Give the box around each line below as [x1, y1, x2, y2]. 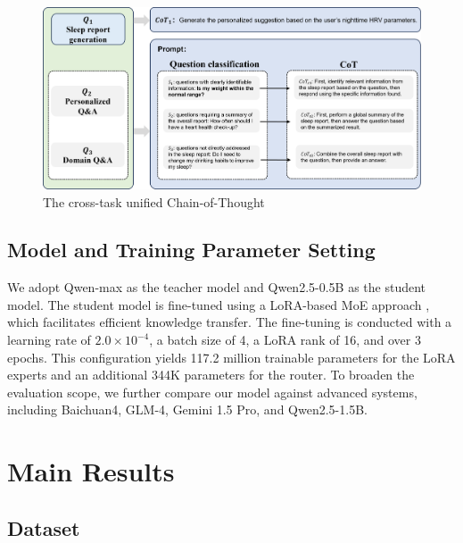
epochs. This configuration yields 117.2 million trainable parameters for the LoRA [7, 347, 456, 366]
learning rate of [7, 330, 91, 349]
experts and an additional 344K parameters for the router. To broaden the [7, 365, 415, 384]
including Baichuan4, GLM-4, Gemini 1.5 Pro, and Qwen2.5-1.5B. [7, 400, 368, 419]
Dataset [7, 514, 80, 541]
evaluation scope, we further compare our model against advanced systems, [7, 382, 418, 401]
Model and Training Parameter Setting [7, 236, 376, 263]
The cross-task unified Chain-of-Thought [43, 192, 265, 211]
